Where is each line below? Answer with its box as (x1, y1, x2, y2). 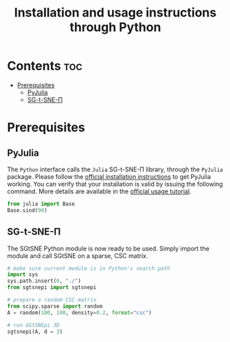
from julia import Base (7, 200, 76, 207)
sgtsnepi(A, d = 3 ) (7, 328, 63, 335)
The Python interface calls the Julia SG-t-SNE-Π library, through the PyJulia (7, 165, 223, 173)
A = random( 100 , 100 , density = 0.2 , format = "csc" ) (7, 309, 152, 316)
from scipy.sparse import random (7, 303, 103, 310)
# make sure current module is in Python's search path (7, 265, 170, 272)
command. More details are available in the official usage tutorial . (7, 187, 192, 195)
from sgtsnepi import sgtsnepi (7, 284, 97, 291)
